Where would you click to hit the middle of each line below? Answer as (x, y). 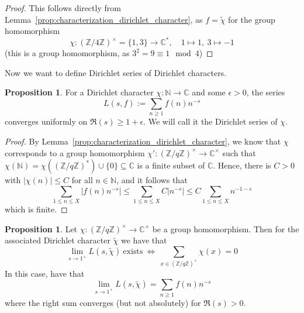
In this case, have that (45, 273)
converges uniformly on (46, 121)
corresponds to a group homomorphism (75, 152)
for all (82, 180)
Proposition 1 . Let (41, 228)
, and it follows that (152, 180)
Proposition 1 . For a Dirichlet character (79, 92)
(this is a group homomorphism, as (67, 53)
